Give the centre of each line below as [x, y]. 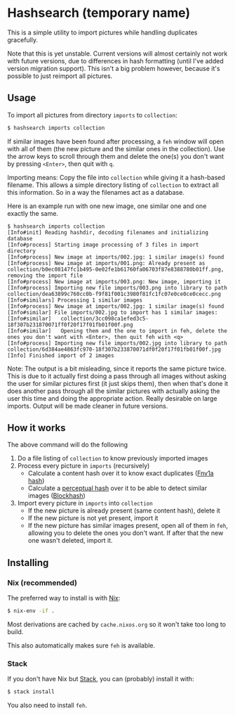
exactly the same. [33, 213]
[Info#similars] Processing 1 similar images [75, 300]
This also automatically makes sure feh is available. [81, 645]
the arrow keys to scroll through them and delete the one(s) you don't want [116, 156]
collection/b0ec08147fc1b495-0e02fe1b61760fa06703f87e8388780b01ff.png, [116, 269]
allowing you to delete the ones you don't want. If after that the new [126, 533]
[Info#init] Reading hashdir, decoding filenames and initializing [108, 232]
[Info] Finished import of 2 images [61, 355]
